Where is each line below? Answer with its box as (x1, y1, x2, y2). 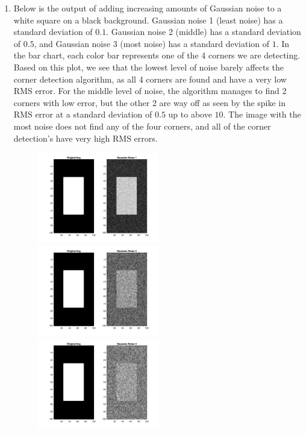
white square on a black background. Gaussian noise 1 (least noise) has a (13, 13, 283, 26)
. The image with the (223, 108, 301, 121)
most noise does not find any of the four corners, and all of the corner (13, 119, 271, 132)
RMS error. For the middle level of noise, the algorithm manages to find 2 (13, 84, 287, 97)
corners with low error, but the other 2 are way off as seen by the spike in (13, 96, 286, 108)
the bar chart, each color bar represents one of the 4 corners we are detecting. (13, 49, 301, 61)
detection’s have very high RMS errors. (13, 131, 158, 144)
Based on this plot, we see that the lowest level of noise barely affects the (13, 60, 284, 73)
